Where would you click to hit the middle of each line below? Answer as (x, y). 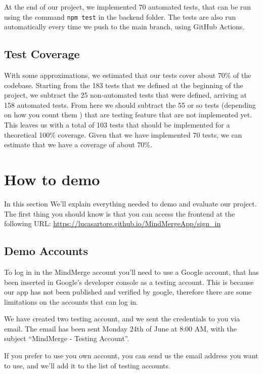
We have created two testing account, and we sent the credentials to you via (122, 319)
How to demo (52, 179)
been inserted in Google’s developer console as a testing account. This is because (129, 282)
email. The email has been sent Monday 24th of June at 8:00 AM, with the (120, 328)
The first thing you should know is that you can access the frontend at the (120, 213)
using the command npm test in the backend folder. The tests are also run (120, 16)
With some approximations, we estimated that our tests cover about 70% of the (128, 75)
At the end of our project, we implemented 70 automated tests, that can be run (127, 7)
